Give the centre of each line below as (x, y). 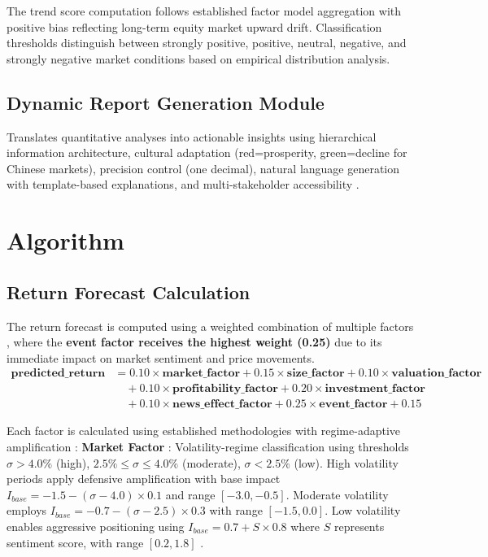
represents (359, 526)
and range (190, 494)
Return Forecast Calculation (129, 292)
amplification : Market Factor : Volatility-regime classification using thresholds (208, 446)
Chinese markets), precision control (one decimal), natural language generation (203, 168)
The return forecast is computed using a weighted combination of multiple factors (210, 326)
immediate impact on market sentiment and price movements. (161, 357)
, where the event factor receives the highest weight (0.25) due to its (194, 342)
